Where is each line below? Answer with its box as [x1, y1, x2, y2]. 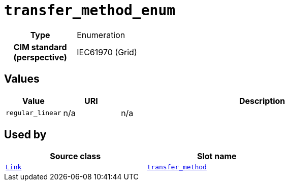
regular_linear [6, 109, 61, 117]
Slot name [197, 151, 237, 162]
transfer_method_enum [4, 2, 176, 19]
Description [239, 95, 285, 106]
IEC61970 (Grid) [77, 47, 137, 57]
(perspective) [13, 52, 67, 62]
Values [4, 72, 40, 86]
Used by [4, 128, 47, 141]
